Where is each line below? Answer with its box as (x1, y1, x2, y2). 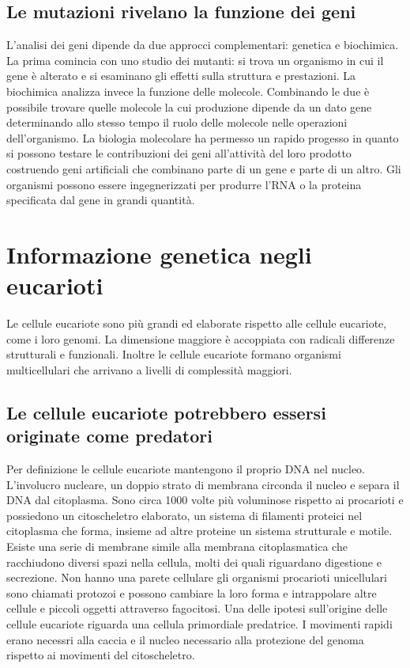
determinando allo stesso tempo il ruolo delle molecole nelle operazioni (6, 114, 348, 131)
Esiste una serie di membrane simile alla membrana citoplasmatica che (6, 537, 348, 554)
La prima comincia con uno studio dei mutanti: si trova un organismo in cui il (6, 51, 384, 68)
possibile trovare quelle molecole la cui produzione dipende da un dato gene (6, 98, 372, 115)
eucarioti (6, 269, 103, 302)
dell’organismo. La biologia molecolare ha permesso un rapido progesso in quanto (6, 129, 399, 146)
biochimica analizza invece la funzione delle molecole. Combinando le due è (6, 82, 370, 99)
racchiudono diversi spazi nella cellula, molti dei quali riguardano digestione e (6, 553, 382, 570)
